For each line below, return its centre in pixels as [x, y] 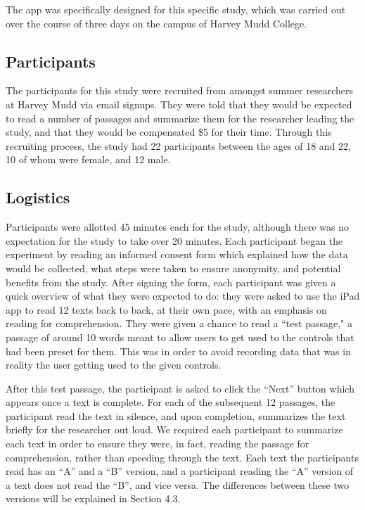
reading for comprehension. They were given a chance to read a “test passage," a [179, 323]
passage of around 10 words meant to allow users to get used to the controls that [180, 337]
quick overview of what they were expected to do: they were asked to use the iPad [183, 296]
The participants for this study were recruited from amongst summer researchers [180, 90]
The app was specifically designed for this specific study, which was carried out [176, 9]
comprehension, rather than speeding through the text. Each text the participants [182, 457]
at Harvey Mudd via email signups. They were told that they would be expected [179, 104]
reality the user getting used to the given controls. [114, 365]
